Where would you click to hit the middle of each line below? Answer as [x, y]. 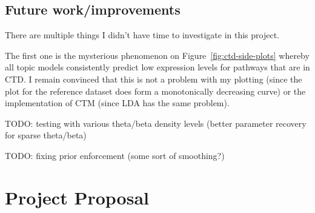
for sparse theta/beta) [46, 135]
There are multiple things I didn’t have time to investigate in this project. [142, 35]
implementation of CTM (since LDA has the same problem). [117, 103]
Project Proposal [77, 197]
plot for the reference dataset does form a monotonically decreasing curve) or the [155, 91]
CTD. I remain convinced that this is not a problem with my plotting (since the [154, 79]
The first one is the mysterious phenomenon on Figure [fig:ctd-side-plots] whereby [157, 55]
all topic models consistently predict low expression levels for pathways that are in [157, 67]
